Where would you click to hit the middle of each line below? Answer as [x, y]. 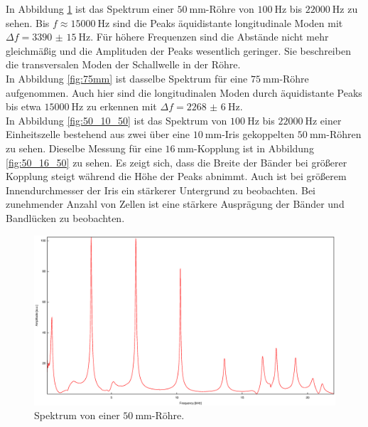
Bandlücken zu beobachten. [65, 217]
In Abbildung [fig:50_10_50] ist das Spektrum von [117, 120]
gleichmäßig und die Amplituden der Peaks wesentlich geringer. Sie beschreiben [178, 50]
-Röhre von [230, 9]
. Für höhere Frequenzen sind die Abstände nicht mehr [210, 37]
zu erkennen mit [121, 106]
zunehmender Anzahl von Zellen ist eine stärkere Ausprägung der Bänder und [175, 204]
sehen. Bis [28, 22]
